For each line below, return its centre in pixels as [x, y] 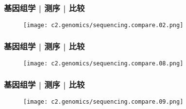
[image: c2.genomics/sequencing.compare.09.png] [103, 101]
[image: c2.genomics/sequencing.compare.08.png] [103, 64]
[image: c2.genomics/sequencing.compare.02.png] [103, 25]
